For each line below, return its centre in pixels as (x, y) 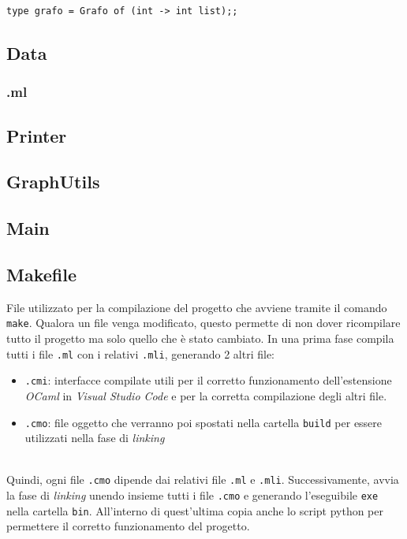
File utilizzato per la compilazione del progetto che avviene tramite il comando (197, 307)
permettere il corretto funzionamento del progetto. (128, 526)
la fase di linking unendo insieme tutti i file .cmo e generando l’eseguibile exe (192, 495)
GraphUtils (53, 182)
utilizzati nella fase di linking (95, 438)
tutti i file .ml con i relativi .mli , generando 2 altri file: (141, 353)
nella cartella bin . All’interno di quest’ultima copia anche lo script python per (195, 510)
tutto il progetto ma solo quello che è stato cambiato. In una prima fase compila (200, 338)
